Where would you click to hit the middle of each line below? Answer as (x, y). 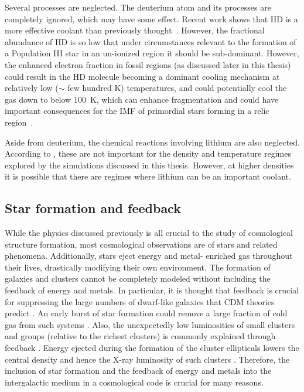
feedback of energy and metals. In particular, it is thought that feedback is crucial (152, 290)
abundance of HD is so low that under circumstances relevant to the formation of (151, 41)
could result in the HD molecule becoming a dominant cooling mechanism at (142, 76)
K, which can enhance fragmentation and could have (184, 99)
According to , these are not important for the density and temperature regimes (148, 153)
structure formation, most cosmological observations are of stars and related (141, 244)
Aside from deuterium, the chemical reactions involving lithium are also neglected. (152, 142)
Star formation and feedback (93, 208)
